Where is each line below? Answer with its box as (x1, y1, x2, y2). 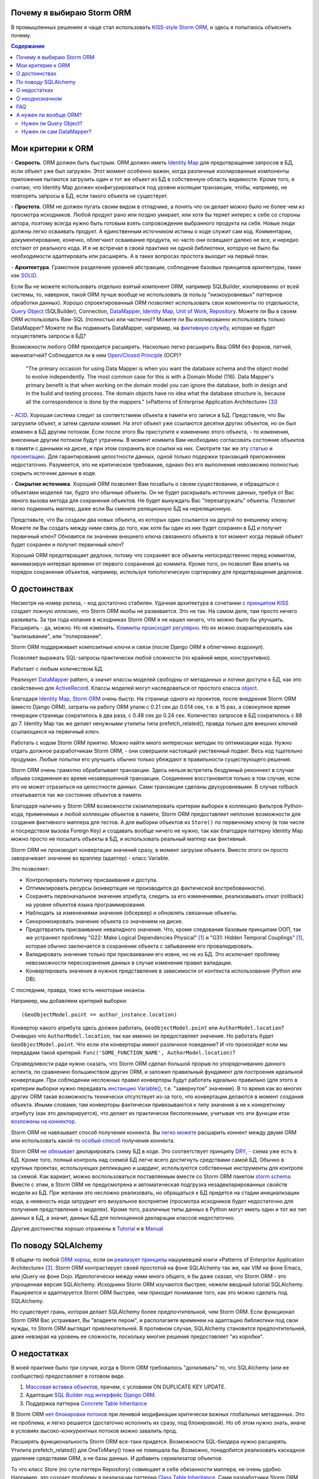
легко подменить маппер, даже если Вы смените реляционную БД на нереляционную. (11, 505, 233, 512)
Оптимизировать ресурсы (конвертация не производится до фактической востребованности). (25, 884, 266, 892)
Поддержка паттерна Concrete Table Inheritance (25, 1400, 147, 1407)
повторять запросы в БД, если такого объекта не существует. (11, 192, 168, 199)
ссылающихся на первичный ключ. (11, 728, 100, 735)
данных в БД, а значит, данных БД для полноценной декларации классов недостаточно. (11, 1214, 236, 1221)
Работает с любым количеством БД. (11, 665, 104, 672)
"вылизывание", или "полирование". (11, 632, 103, 640)
